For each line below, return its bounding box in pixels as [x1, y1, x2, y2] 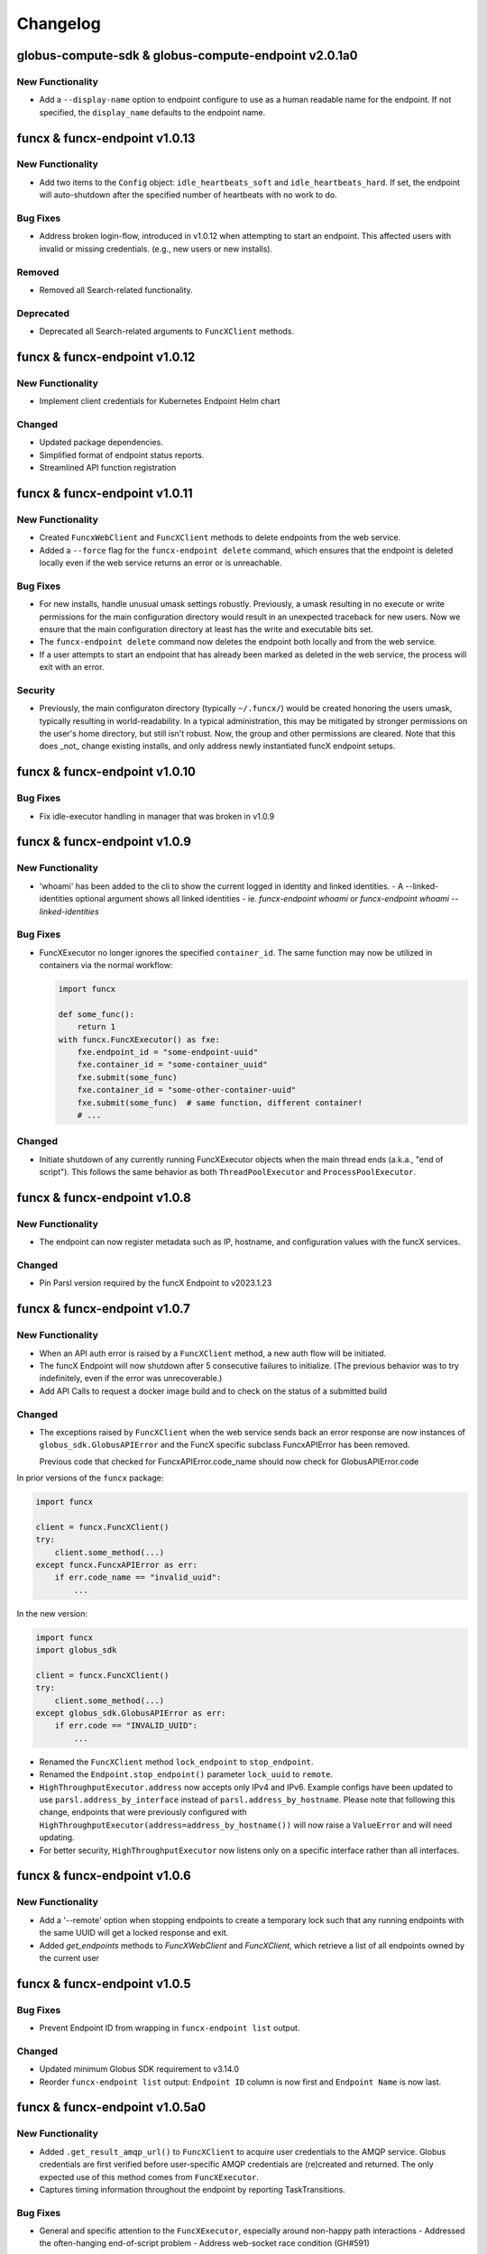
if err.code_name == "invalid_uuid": [54, 1572, 222, 1582]
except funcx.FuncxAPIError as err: [35, 1560, 198, 1570]
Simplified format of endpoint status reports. [39, 449, 205, 460]
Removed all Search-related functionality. [39, 284, 193, 295]
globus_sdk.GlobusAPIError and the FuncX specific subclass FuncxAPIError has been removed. [39, 1439, 410, 1451]
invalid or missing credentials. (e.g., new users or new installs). [39, 243, 273, 254]
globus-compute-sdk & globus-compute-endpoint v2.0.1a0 [16, 48, 358, 63]
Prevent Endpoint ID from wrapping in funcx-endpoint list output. [39, 2022, 300, 2033]
